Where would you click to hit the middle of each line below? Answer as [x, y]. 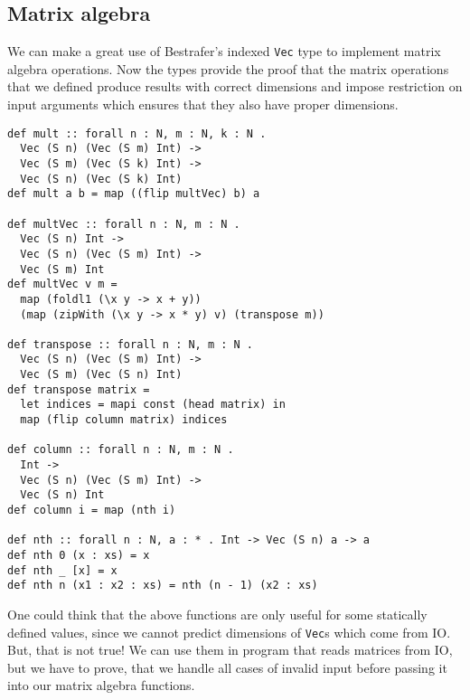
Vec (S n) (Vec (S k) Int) [101, 179]
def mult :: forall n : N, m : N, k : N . [137, 133]
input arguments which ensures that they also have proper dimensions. [203, 104]
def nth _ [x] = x [62, 570]
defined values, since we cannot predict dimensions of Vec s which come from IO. [229, 632]
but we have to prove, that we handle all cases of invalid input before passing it [227, 667]
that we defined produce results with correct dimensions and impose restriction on [235, 86]
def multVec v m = [62, 284]
